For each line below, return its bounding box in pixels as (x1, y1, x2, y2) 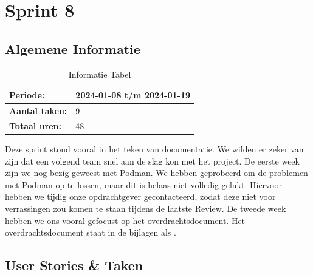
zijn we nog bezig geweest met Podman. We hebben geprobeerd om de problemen (5, 166, 308, 179)
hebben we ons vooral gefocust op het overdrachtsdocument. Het (5, 214, 246, 226)
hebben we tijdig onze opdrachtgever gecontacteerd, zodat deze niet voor (5, 190, 276, 203)
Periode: (9, 89, 45, 101)
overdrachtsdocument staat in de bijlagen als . (5, 226, 176, 239)
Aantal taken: (9, 104, 67, 117)
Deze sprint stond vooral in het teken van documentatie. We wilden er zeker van (5, 142, 304, 155)
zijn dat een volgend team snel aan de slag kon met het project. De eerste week (5, 154, 300, 167)
